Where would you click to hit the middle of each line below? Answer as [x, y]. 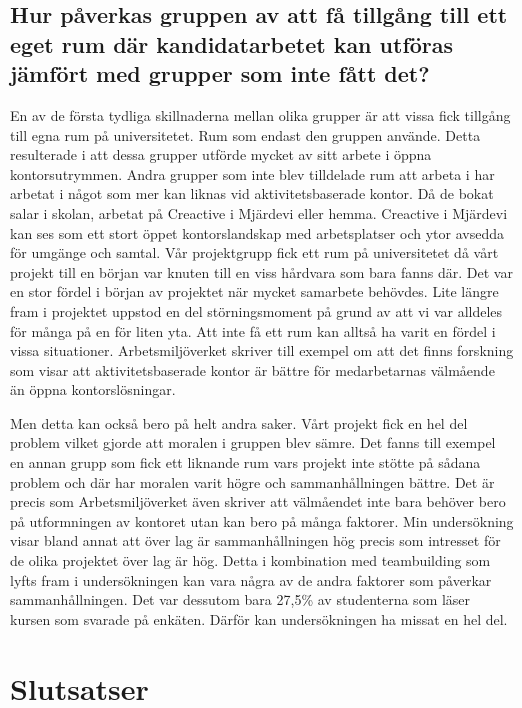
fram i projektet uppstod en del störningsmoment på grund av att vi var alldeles [256, 310]
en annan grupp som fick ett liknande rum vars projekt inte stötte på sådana [245, 462]
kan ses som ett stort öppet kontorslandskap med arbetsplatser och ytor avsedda [257, 232]
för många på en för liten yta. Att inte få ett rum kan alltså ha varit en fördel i [253, 330]
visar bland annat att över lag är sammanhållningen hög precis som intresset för [255, 540]
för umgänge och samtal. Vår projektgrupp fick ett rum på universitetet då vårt [254, 252]
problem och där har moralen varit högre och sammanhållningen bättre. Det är [252, 481]
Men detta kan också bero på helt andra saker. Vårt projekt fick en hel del [239, 422]
